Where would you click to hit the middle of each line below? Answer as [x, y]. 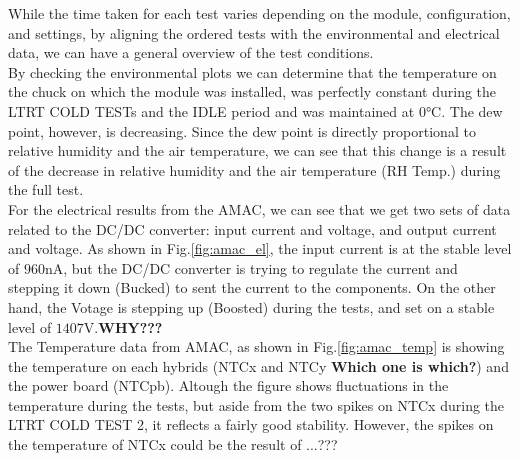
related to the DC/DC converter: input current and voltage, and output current [252, 228]
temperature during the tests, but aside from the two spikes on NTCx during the [256, 404]
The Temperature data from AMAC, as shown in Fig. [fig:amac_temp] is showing [256, 346]
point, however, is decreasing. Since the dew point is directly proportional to [242, 130]
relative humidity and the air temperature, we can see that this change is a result [257, 150]
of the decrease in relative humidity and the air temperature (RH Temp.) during [254, 169]
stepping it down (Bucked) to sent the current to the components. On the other [252, 287]
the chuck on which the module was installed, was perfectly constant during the [252, 91]
